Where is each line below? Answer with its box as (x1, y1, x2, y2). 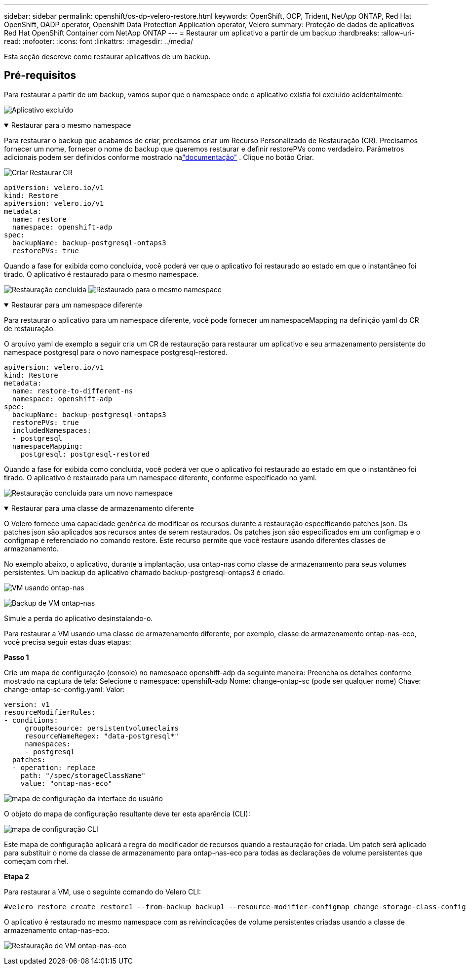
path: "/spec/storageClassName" (20, 771, 146, 779)
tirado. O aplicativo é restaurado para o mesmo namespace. (4, 270, 199, 278)
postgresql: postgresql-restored (20, 450, 150, 458)
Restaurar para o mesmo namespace (11, 120, 131, 129)
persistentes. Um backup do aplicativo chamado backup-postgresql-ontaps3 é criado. (4, 568, 285, 577)
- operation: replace (12, 763, 96, 772)
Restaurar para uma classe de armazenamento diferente (11, 504, 194, 512)
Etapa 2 (4, 872, 30, 881)
